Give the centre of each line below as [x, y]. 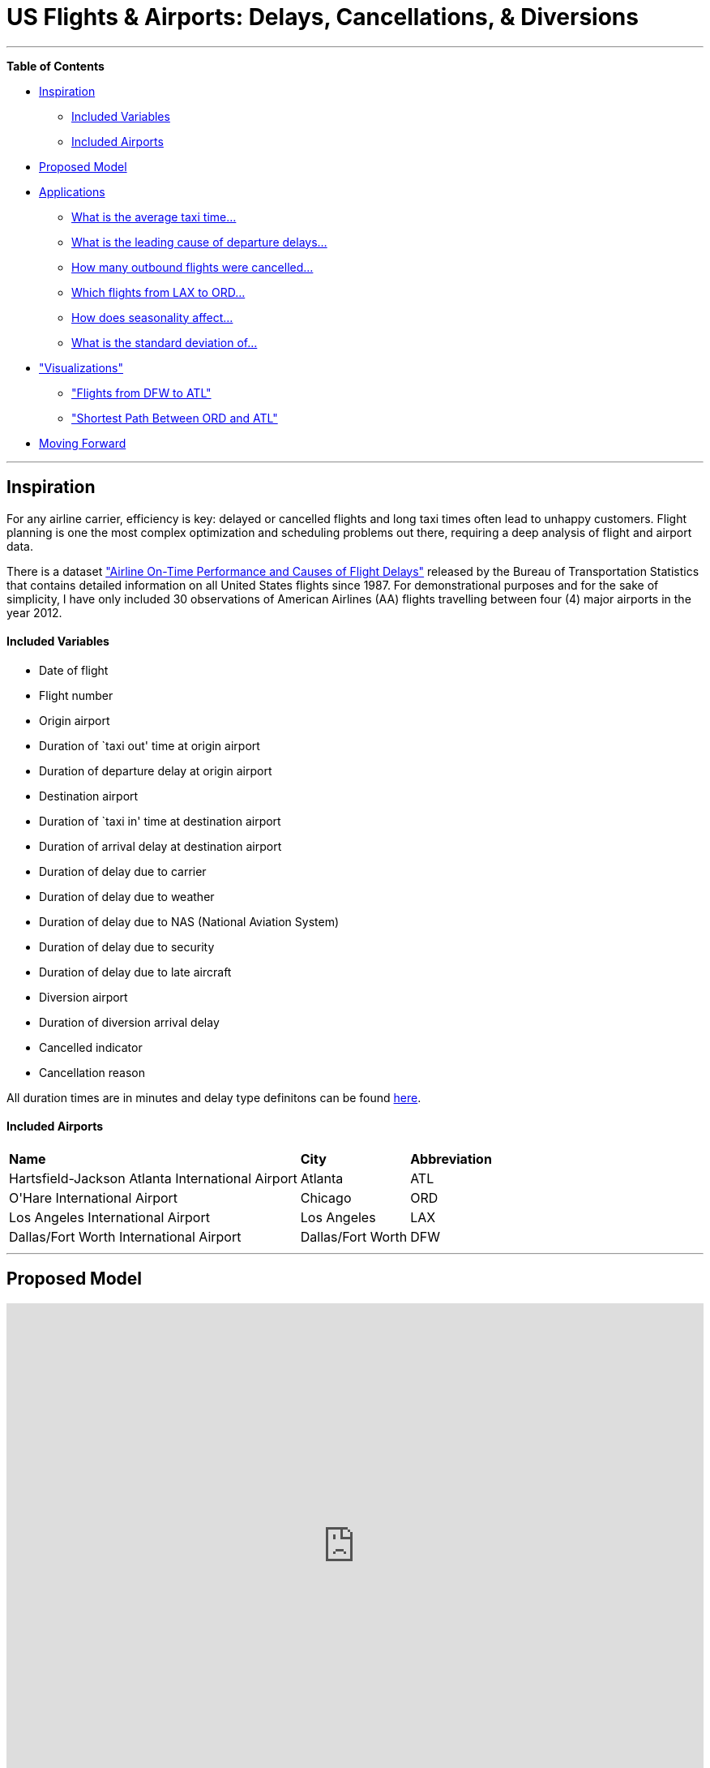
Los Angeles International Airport [109, 1218]
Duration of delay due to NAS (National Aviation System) [189, 921]
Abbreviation [451, 1159]
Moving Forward [83, 443]
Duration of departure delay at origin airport [156, 770]
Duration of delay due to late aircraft [135, 972]
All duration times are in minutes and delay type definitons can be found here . [214, 1097]
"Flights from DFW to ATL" [141, 393]
